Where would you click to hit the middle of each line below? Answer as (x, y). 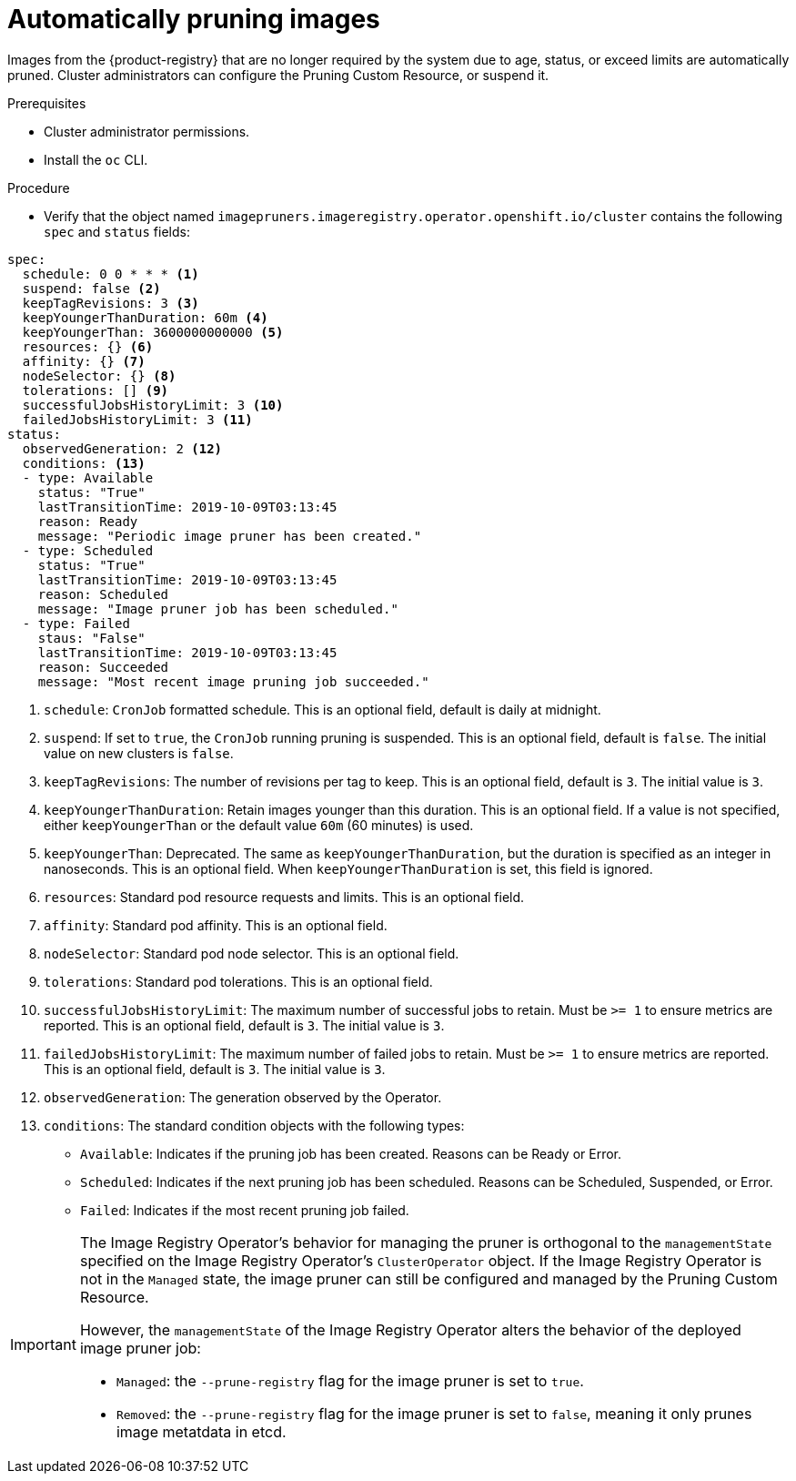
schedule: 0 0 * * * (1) (111, 274)
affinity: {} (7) (84, 361)
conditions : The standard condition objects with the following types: (254, 1125)
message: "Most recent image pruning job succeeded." (233, 681)
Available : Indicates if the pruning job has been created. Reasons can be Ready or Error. (351, 1153)
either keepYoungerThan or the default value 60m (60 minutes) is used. (259, 825)
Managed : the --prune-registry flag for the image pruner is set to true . (350, 1380)
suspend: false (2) (91, 288)
